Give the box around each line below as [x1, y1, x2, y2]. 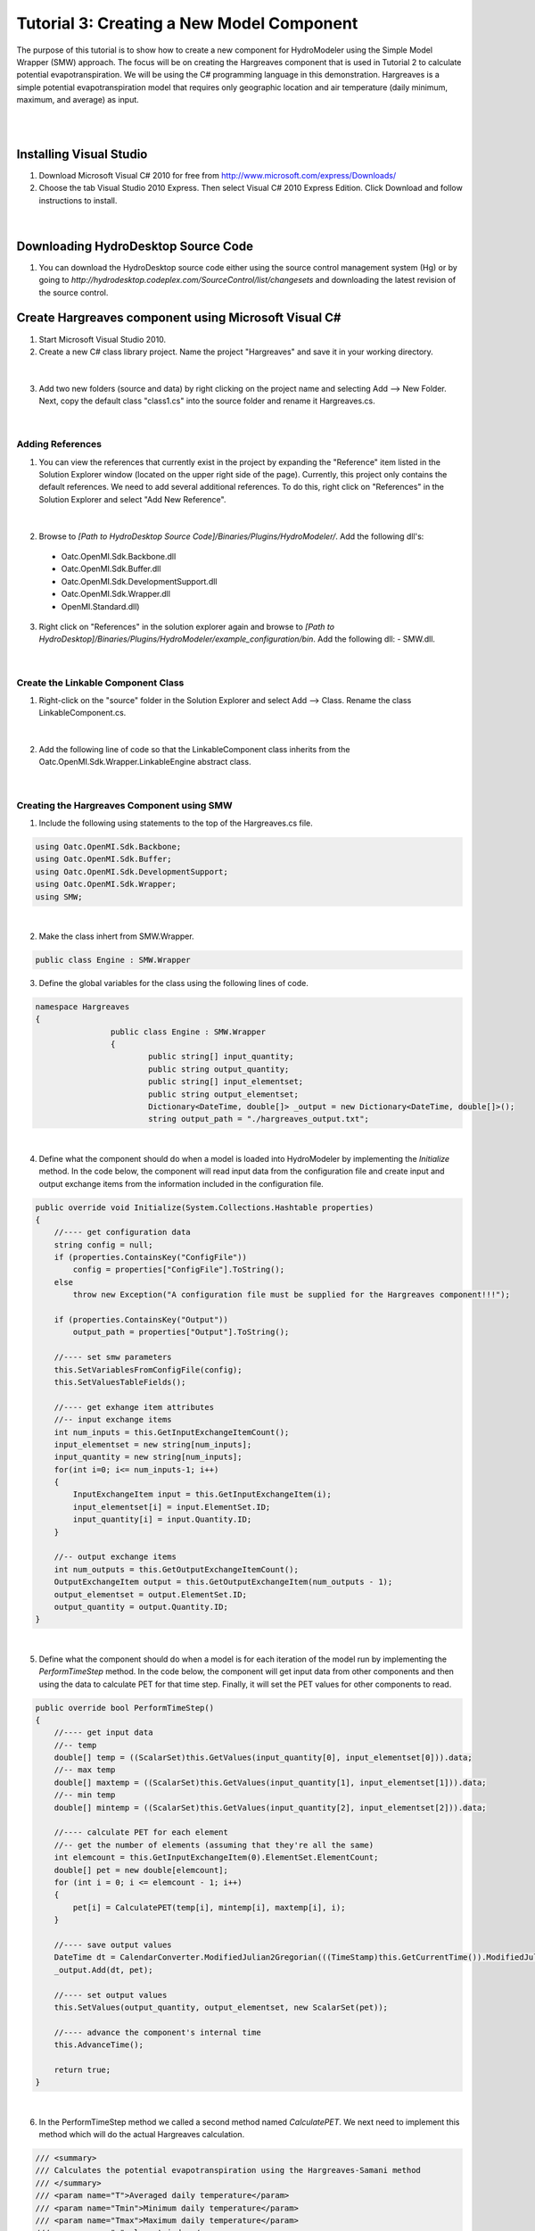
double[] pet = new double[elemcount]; [53, 1865, 229, 1875]
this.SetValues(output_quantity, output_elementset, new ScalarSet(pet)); [53, 2002, 388, 2012]
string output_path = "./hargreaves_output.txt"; [147, 1114, 370, 1124]
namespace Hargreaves [35, 1001, 130, 1012]
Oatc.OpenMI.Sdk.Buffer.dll [61, 563, 161, 575]
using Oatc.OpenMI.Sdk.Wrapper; [35, 879, 177, 890]
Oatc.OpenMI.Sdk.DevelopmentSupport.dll [61, 576, 218, 586]
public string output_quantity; [147, 1064, 290, 1074]
